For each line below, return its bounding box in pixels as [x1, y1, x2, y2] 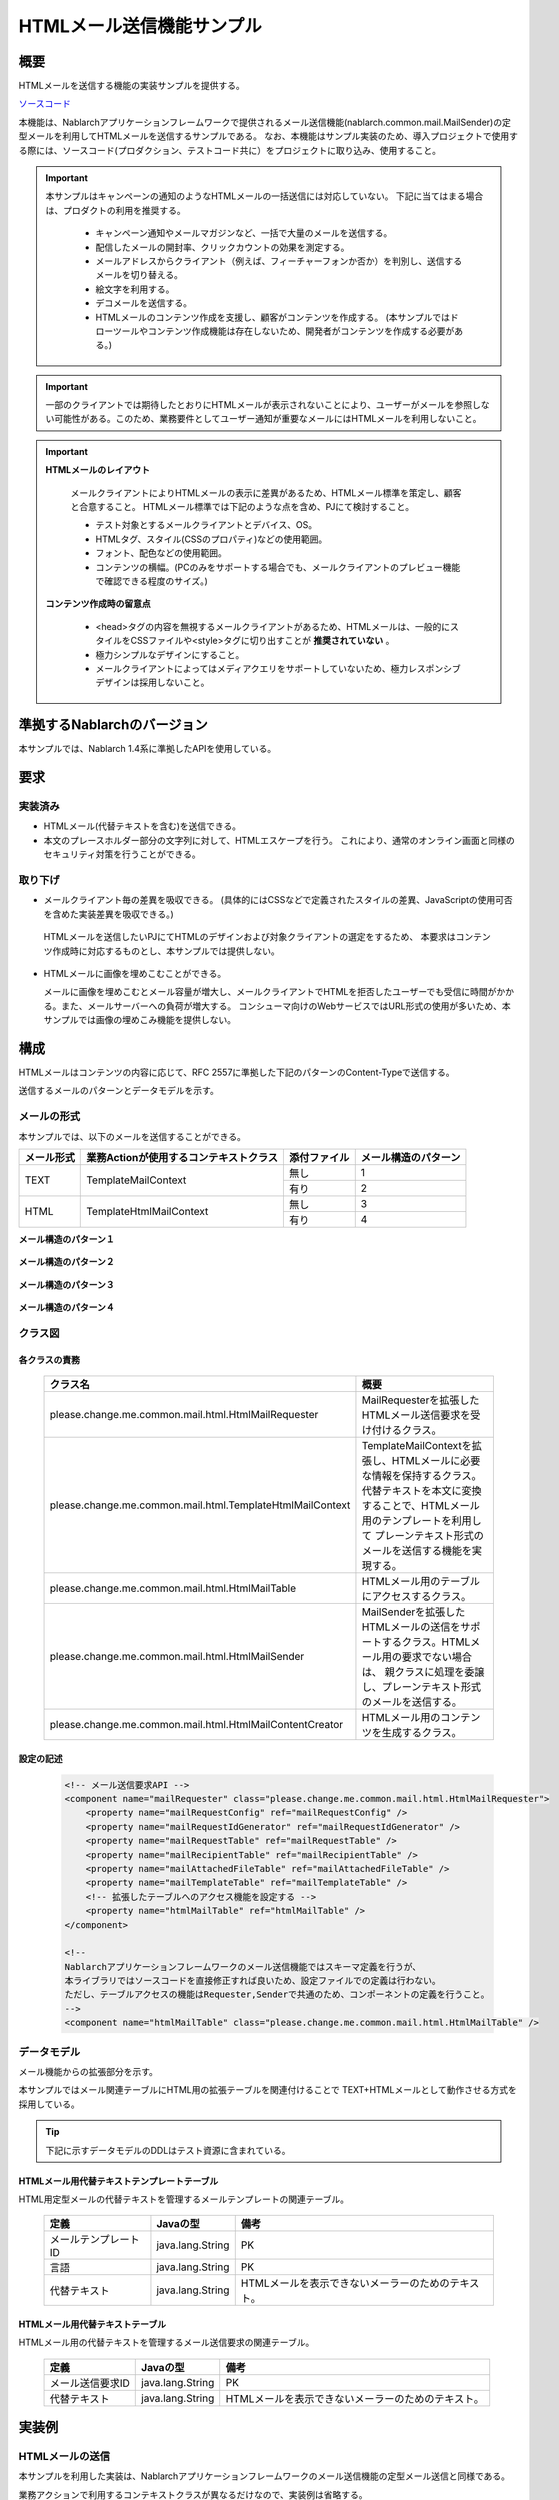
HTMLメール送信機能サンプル [18, 15, 262, 37]
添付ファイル [288, 1150, 350, 1164]
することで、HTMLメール [361, 1499, 480, 1513]
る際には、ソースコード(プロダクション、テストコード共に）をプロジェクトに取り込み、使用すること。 [18, 144, 442, 156]
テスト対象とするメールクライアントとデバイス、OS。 [95, 519, 318, 531]
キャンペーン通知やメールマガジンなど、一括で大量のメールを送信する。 [95, 227, 393, 239]
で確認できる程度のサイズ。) [95, 575, 209, 587]
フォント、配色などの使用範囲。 [95, 547, 227, 559]
